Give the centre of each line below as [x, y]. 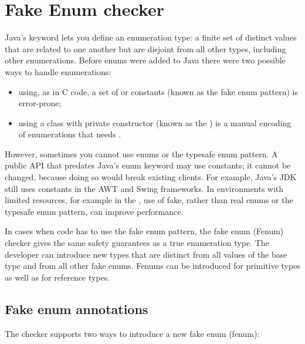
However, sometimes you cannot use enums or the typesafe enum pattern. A [141, 154]
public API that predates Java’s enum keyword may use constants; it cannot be [148, 165]
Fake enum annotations [77, 308]
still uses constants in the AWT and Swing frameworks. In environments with [144, 188]
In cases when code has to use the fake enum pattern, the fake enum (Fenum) [144, 231]
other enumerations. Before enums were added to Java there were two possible [145, 60]
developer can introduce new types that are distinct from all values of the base [146, 254]
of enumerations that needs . [70, 134]
